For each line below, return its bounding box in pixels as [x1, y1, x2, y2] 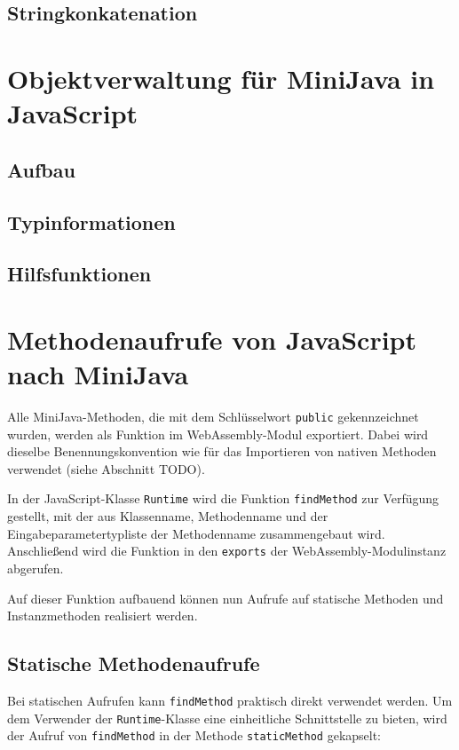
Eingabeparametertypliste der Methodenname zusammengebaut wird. [7, 524, 385, 542]
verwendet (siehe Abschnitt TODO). [7, 459, 205, 478]
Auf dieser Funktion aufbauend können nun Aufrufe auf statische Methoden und [7, 588, 444, 607]
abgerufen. [7, 558, 64, 577]
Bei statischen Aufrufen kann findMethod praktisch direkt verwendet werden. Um [7, 691, 453, 709]
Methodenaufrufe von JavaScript [7, 320, 416, 357]
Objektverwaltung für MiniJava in [7, 59, 435, 96]
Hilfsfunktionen [7, 260, 152, 288]
